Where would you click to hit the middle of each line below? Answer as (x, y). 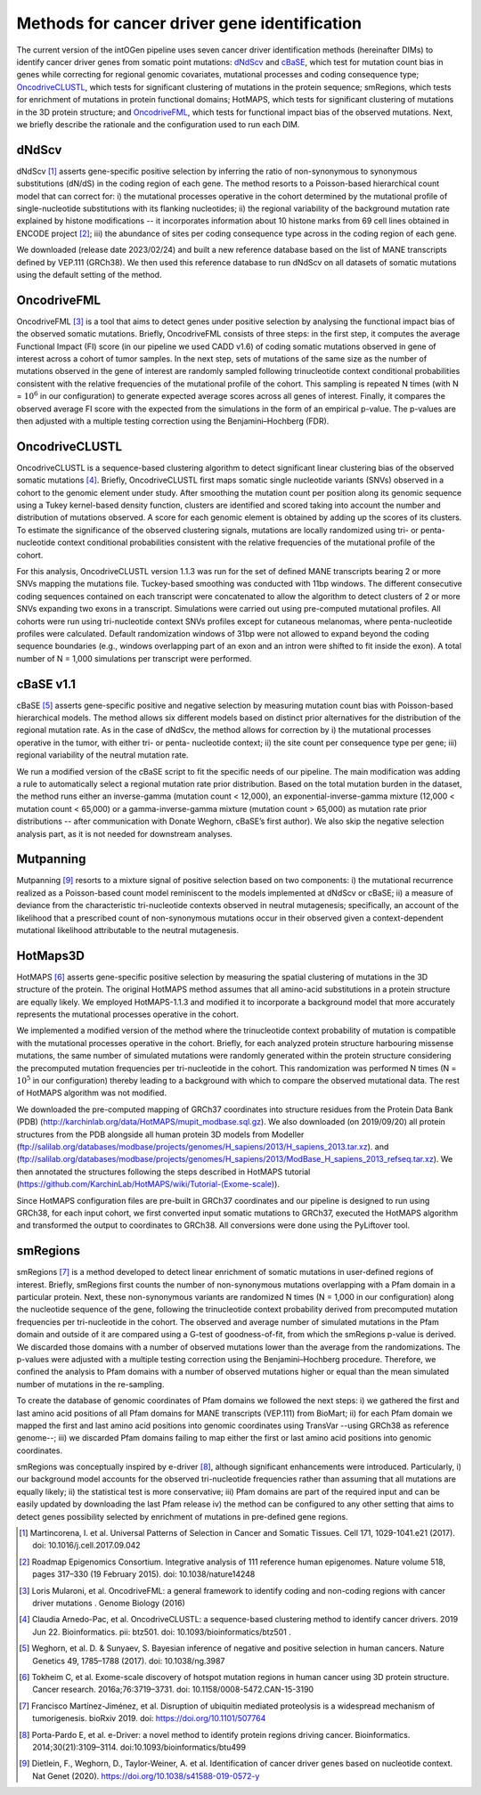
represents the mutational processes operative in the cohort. (128, 1014)
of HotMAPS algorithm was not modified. (91, 1093)
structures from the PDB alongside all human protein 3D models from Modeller (160, 1134)
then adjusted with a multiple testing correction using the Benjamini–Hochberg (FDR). (173, 421)
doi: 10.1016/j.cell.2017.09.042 (87, 1546)
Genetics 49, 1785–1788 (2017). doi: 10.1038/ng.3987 (129, 1661)
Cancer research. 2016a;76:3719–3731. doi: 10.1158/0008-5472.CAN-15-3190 (173, 1689)
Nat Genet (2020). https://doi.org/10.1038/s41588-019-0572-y (146, 1775)
